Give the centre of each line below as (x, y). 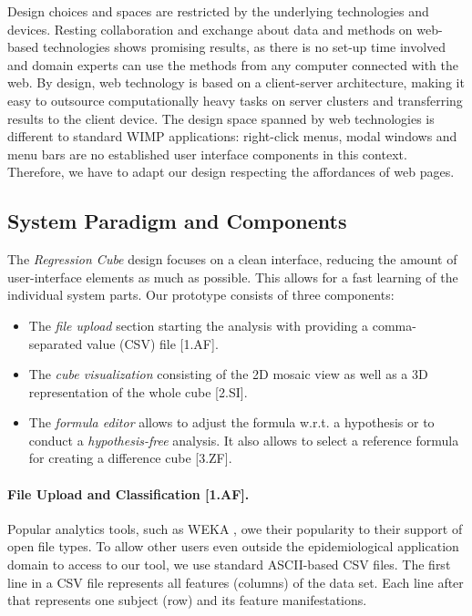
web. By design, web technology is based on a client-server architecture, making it (236, 82)
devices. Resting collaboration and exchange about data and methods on (210, 29)
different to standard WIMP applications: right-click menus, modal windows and (232, 136)
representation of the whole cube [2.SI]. (138, 391)
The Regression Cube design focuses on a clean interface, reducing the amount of (232, 259)
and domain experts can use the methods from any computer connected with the (233, 64)
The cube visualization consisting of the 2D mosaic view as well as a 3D (228, 374)
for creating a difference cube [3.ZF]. (130, 458)
